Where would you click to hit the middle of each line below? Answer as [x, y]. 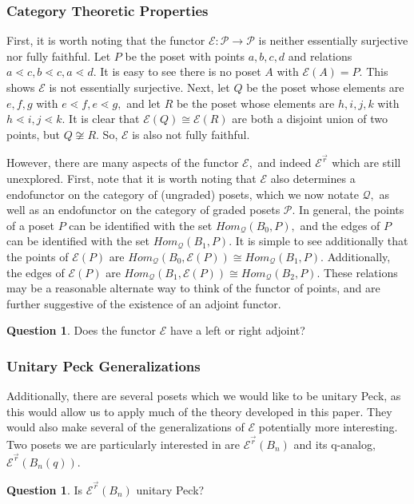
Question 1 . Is [45, 489]
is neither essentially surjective [333, 40]
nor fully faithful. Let [59, 56]
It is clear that [104, 119]
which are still [366, 163]
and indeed [285, 163]
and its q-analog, [334, 444]
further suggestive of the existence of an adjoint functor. [144, 303]
